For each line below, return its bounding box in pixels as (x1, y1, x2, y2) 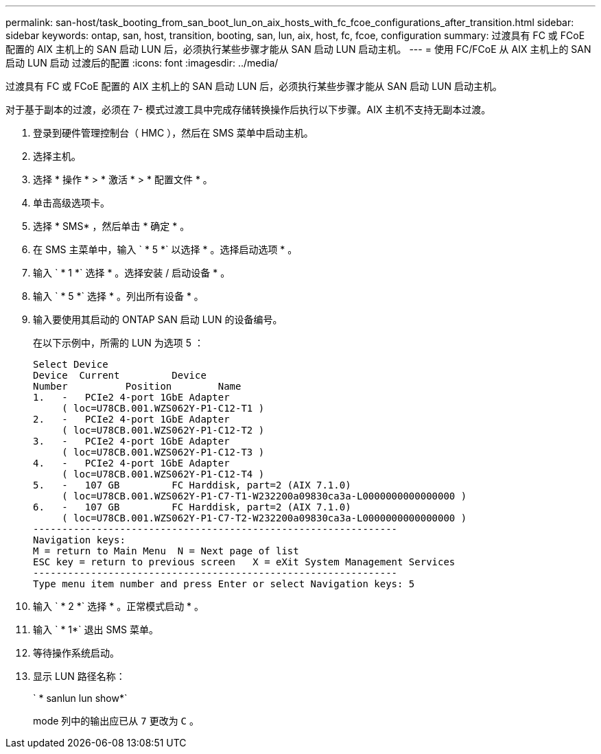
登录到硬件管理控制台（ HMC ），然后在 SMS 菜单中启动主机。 (33, 127, 314, 139)
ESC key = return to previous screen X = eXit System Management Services (33, 556, 456, 567)
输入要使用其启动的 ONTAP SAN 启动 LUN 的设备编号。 (33, 314, 283, 325)
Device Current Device (33, 370, 207, 381)
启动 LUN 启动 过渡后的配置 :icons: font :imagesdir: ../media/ (5, 57, 279, 69)
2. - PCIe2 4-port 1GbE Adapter (33, 414, 230, 425)
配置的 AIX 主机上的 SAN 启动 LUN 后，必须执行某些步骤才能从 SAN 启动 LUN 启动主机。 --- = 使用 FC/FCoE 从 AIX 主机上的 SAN (5, 43, 591, 55)
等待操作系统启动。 (33, 647, 119, 659)
